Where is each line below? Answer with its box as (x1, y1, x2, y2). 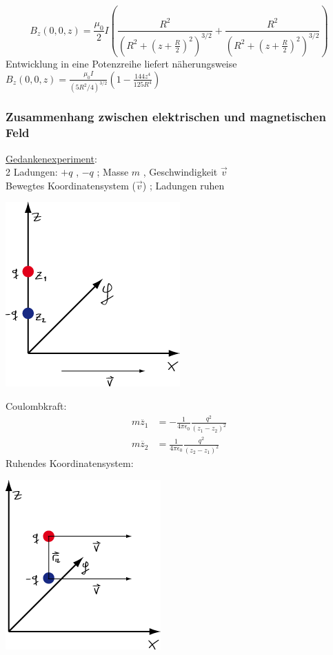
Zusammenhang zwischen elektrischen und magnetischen (6, 108, 326, 125)
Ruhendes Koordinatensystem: (6, 456, 134, 470)
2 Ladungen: (6, 165, 58, 179)
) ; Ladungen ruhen (142, 178, 225, 192)
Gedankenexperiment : (6, 151, 97, 165)
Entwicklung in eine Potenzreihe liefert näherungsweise (6, 56, 237, 70)
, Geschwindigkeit (143, 165, 218, 179)
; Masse (97, 165, 129, 179)
